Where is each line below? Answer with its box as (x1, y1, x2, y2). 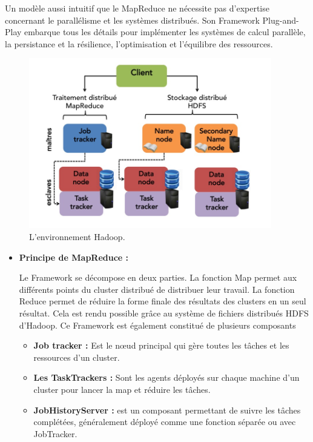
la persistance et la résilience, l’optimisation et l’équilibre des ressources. (5, 37, 273, 50)
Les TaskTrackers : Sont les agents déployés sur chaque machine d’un (33, 371, 300, 384)
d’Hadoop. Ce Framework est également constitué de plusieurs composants (19, 318, 296, 331)
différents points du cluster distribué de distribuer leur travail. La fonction (19, 283, 295, 295)
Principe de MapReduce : (19, 250, 129, 263)
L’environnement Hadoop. (29, 230, 125, 243)
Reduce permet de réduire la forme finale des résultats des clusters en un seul (19, 295, 306, 307)
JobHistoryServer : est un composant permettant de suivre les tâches (33, 403, 301, 416)
